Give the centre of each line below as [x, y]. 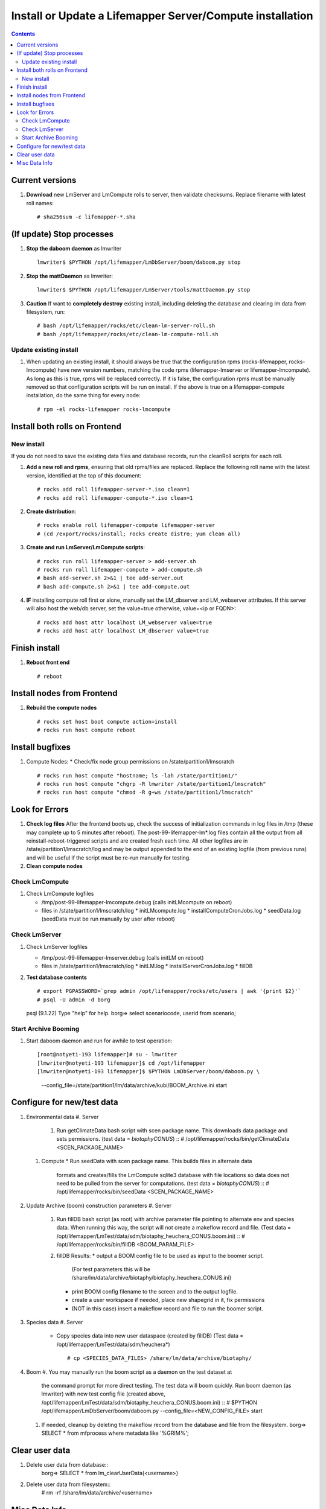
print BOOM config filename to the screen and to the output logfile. [155, 1291]
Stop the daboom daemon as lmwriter [74, 248]
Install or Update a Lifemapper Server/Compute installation [162, 16]
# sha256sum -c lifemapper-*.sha [86, 217]
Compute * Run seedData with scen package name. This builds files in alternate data [147, 1161]
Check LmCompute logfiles [60, 894]
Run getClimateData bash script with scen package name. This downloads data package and [172, 1130]
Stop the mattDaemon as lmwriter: [70, 276]
